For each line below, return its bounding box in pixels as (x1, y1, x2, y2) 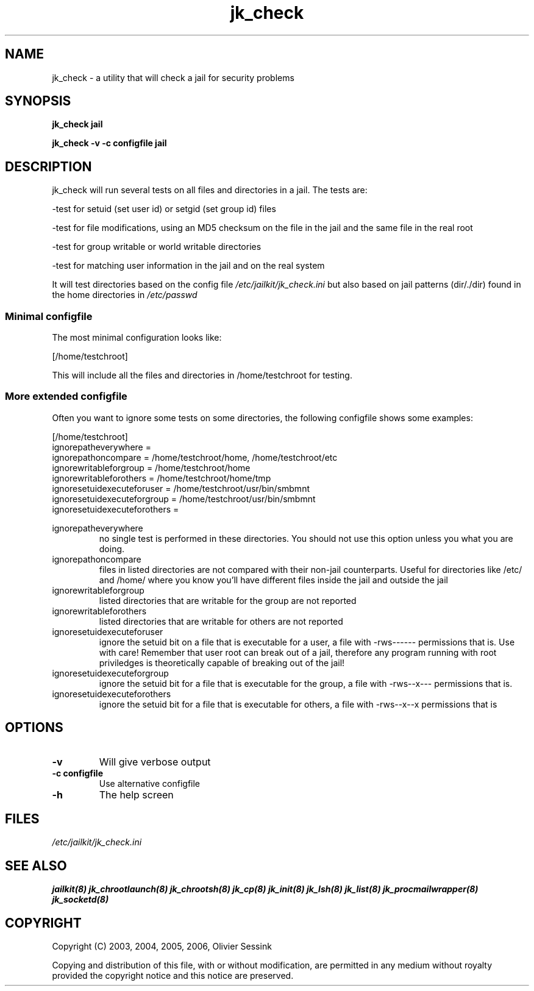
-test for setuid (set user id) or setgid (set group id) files (52, 204, 276, 215)
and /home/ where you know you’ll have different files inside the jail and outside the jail (99, 574, 448, 585)
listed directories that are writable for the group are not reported (99, 595, 357, 606)
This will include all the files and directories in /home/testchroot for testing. (52, 370, 352, 381)
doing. (99, 543, 125, 554)
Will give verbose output (99, 755, 211, 768)
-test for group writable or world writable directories (52, 241, 262, 252)
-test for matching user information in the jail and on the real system (52, 260, 325, 271)
